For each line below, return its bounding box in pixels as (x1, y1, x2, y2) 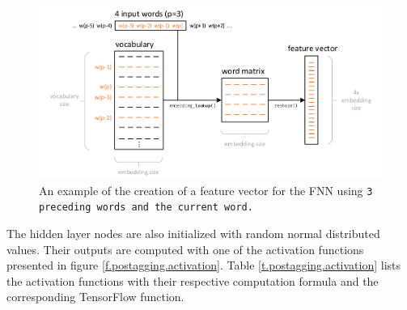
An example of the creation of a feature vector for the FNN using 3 (39, 181, 373, 198)
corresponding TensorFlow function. (6, 288, 184, 305)
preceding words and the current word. (39, 202, 253, 214)
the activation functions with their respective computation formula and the (6, 272, 379, 289)
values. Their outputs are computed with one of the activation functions (6, 240, 364, 257)
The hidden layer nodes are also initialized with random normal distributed (6, 224, 380, 241)
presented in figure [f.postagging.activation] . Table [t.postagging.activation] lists (6, 257, 401, 274)
